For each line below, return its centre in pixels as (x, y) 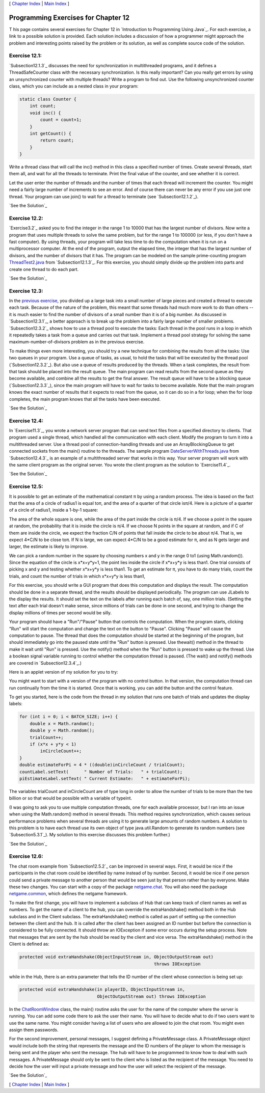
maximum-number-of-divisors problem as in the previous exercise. (77, 342)
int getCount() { (51, 133)
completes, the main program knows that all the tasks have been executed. (85, 399)
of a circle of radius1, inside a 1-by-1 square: (53, 510)
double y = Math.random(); (62, 731)
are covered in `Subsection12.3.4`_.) (45, 663)
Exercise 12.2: (26, 218)
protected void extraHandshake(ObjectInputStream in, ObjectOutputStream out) (116, 957)
